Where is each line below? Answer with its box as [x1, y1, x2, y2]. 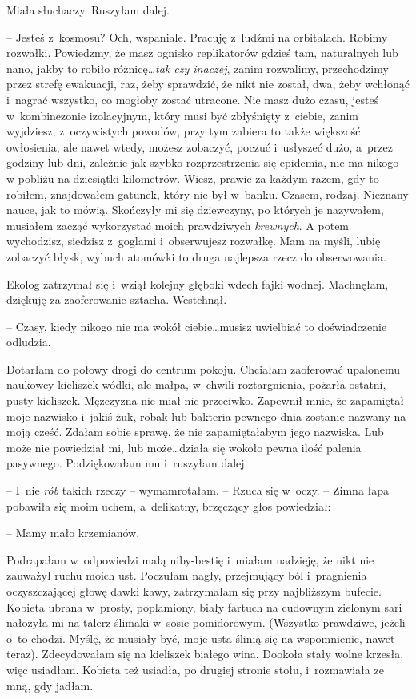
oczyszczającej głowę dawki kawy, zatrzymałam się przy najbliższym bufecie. [6, 583, 382, 599]
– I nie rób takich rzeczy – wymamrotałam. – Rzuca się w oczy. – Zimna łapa [6, 482, 390, 499]
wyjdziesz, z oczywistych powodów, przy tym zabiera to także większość [6, 123, 361, 139]
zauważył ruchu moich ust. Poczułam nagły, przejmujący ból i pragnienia [6, 567, 367, 584]
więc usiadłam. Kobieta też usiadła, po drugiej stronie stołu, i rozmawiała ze [6, 661, 384, 677]
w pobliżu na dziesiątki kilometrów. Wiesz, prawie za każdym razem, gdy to [6, 169, 379, 186]
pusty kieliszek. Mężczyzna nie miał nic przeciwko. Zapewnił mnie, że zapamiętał [6, 392, 404, 409]
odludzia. [6, 333, 51, 350]
